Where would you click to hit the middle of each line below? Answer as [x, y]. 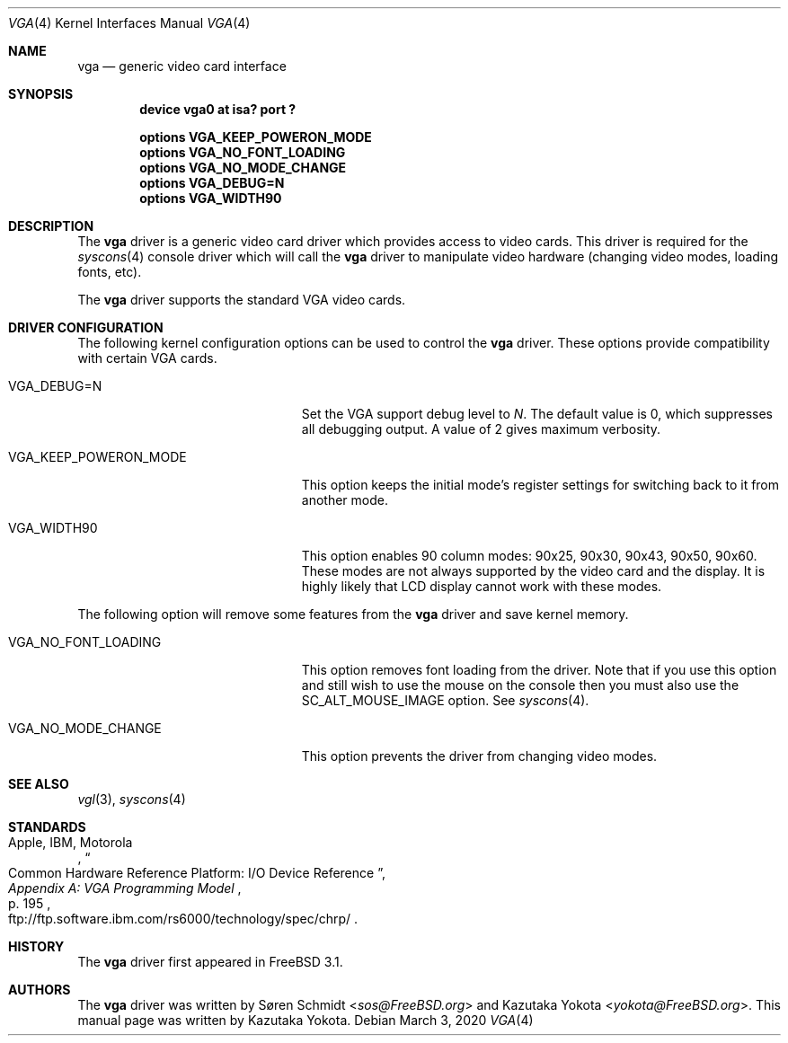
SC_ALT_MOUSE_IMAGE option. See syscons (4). [445, 700]
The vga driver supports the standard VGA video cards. [242, 300]
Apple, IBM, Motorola [71, 842]
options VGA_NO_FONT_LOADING [243, 152]
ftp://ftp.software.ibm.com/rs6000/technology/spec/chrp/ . [183, 919]
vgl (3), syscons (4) [132, 799]
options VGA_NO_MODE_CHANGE [243, 168]
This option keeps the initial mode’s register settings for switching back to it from [540, 485]
